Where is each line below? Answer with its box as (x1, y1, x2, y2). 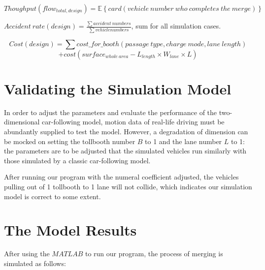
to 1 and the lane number (145, 136, 222, 146)
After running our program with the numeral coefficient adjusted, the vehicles (4, 172, 239, 182)
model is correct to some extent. (4, 191, 101, 201)
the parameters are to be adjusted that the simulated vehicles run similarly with (4, 146, 247, 156)
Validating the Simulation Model (4, 78, 232, 98)
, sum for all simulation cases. (131, 21, 221, 31)
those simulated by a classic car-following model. (4, 155, 151, 165)
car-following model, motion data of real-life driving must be (42, 117, 225, 127)
